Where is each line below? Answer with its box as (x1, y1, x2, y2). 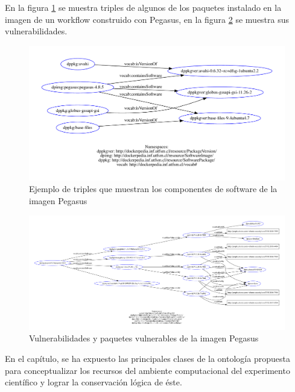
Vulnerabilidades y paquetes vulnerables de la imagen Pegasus (29, 332, 259, 344)
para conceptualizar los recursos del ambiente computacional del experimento (5, 364, 290, 376)
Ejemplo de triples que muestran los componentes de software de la (29, 182, 278, 195)
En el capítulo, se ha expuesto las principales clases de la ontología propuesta (5, 352, 290, 364)
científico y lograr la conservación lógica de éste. (5, 376, 182, 388)
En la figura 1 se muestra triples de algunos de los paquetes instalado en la (5, 1, 282, 13)
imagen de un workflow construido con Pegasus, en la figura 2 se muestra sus (5, 13, 290, 25)
